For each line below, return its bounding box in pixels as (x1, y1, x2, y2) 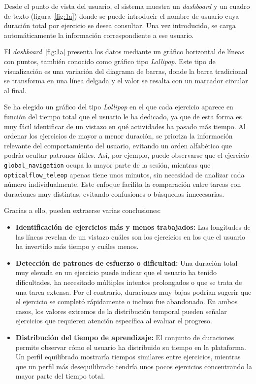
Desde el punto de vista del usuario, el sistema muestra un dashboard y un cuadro (4, 1, 250, 11)
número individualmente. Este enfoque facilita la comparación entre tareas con (4, 179, 241, 189)
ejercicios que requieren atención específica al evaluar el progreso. (15, 315, 212, 326)
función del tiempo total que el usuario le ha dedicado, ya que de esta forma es (4, 111, 242, 121)
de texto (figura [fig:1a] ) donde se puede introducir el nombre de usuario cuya (4, 10, 239, 21)
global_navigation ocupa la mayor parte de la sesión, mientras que (4, 159, 211, 170)
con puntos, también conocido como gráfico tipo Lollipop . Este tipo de (4, 56, 216, 66)
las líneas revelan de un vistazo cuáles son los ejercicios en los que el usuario (15, 231, 246, 242)
